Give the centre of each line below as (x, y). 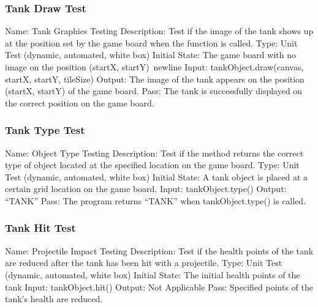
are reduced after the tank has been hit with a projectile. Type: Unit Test (144, 263)
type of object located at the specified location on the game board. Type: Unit (152, 165)
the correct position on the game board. (80, 102)
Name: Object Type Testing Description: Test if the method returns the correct (154, 153)
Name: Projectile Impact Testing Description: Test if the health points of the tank (159, 250)
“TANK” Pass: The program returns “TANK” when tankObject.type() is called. (156, 200)
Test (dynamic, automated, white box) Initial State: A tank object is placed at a (157, 176)
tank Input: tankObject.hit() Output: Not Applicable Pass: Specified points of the (159, 287)
